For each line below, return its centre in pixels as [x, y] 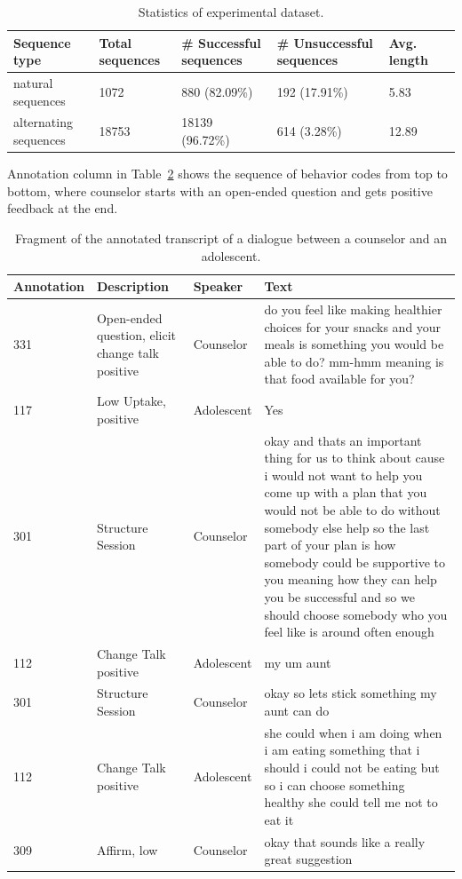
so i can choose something [335, 784]
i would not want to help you [343, 475]
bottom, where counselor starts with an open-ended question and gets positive [220, 190]
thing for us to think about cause [354, 458]
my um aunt [298, 662]
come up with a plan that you [346, 492]
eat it [279, 819]
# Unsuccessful [325, 42]
